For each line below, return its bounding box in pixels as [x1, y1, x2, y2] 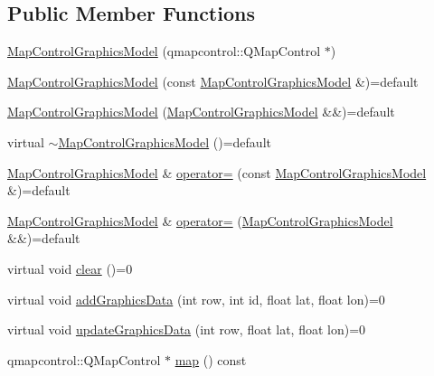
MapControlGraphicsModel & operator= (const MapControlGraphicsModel [7, 163, 427, 182]
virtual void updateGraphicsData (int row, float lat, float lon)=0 [7, 320, 366, 339]
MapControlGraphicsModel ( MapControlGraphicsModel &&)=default [7, 102, 395, 121]
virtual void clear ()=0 [7, 258, 133, 277]
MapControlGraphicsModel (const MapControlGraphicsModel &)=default [7, 71, 419, 90]
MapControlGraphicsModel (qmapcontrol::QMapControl [7, 42, 321, 61]
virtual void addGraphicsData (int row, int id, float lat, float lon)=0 [7, 289, 385, 308]
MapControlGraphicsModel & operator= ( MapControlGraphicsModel [7, 211, 393, 230]
